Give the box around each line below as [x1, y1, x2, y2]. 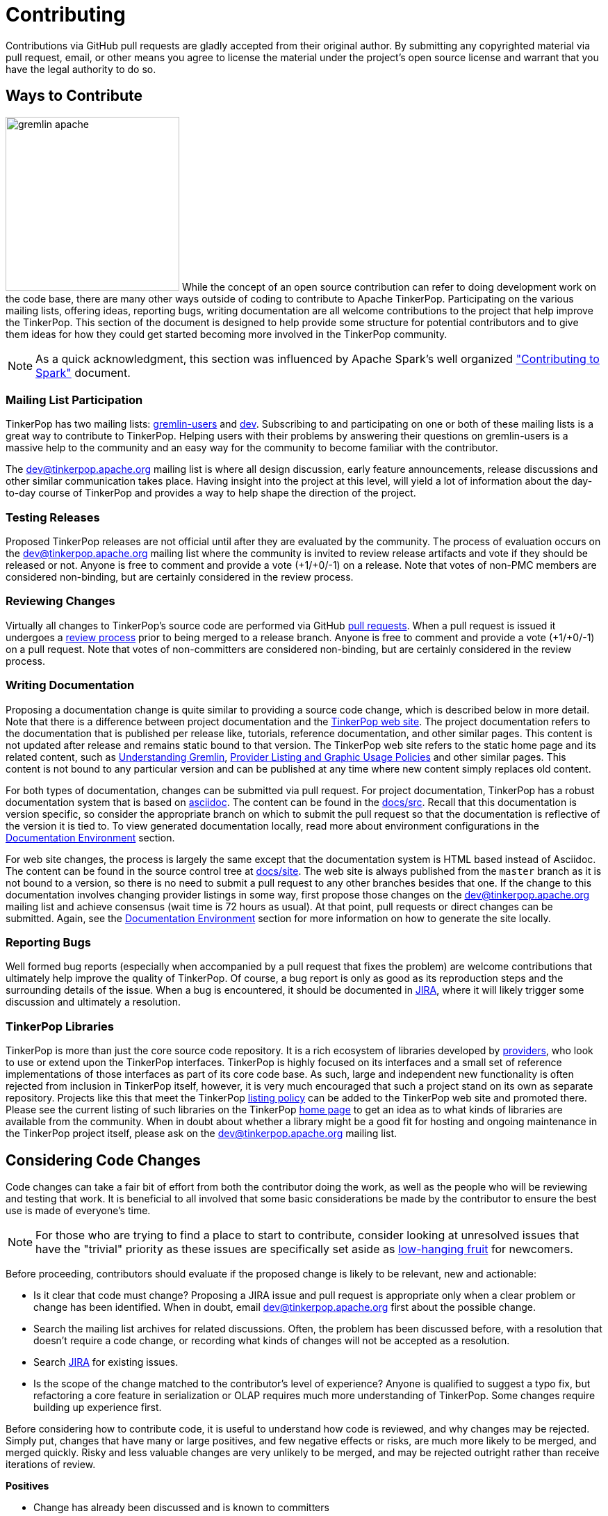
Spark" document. [35, 365, 131, 380]
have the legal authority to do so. [6, 63, 156, 75]
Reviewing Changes [6, 594, 115, 608]
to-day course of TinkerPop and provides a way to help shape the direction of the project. [6, 487, 416, 499]
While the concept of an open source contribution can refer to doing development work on [181, 280, 596, 293]
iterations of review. [6, 1458, 96, 1470]
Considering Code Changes [6, 1151, 201, 1169]
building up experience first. [33, 1401, 162, 1413]
